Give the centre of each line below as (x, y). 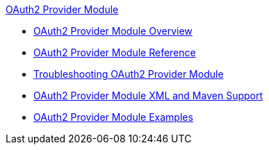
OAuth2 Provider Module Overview (113, 31)
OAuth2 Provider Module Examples (113, 117)
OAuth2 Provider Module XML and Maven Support (148, 95)
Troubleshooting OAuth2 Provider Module (129, 74)
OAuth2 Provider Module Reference (115, 52)
